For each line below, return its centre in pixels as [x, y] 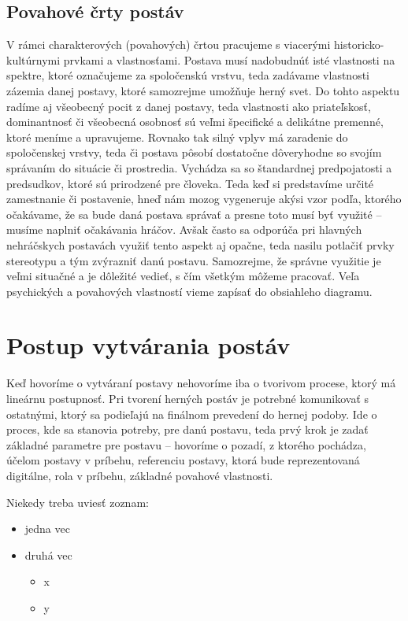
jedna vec [47, 529]
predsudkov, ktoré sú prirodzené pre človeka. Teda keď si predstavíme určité [190, 183]
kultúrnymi [33, 59]
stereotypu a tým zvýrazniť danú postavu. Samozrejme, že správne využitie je [194, 260]
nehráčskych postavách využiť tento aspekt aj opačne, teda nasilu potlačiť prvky [200, 244]
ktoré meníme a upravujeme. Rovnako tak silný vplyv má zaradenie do [177, 137]
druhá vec [48, 554]
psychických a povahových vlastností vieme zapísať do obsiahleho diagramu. [189, 291]
